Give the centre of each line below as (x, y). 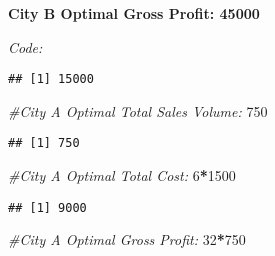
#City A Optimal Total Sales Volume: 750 (138, 110)
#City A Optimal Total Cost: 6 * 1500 (122, 175)
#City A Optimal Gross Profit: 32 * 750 (127, 239)
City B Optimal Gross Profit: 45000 (134, 13)
